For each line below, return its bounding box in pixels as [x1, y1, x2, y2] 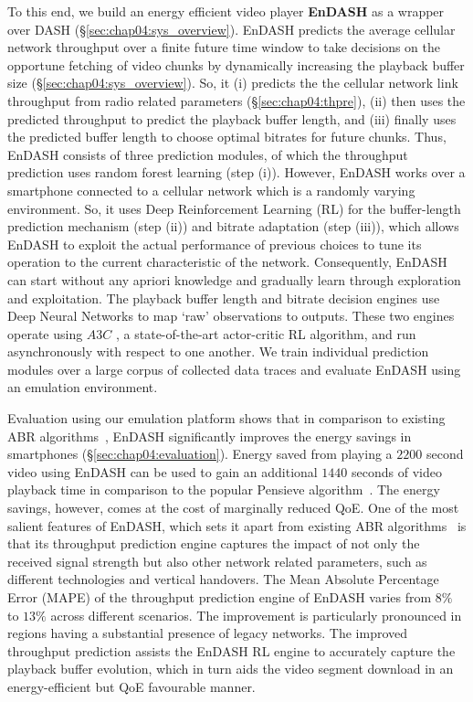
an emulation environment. [7, 378, 158, 397]
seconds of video [352, 462, 442, 481]
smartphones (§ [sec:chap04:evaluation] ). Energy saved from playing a [7, 444, 393, 463]
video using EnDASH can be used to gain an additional [7, 462, 318, 481]
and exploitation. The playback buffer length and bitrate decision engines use [7, 288, 440, 307]
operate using [7, 324, 83, 343]
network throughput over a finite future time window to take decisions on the [7, 37, 440, 57]
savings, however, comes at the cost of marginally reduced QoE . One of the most [7, 498, 459, 517]
